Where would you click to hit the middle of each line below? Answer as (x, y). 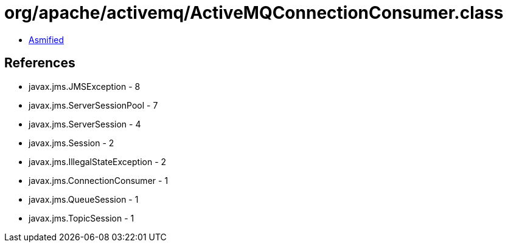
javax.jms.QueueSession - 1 (84, 199)
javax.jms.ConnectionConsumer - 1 (99, 180)
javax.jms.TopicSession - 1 (82, 218)
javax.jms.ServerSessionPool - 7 (93, 105)
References (40, 63)
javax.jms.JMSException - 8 (85, 86)
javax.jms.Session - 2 (71, 143)
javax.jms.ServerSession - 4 (85, 124)
